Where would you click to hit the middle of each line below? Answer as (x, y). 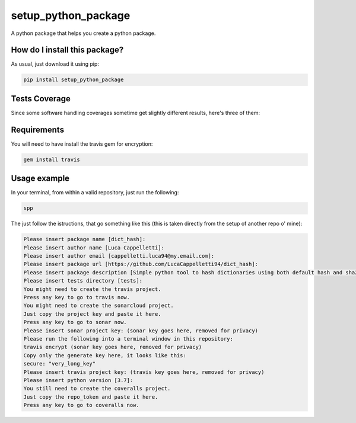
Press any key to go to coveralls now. (81, 405)
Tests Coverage (41, 99)
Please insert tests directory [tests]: (83, 281)
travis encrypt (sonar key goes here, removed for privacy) (113, 347)
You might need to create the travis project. (92, 289)
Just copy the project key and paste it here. (92, 314)
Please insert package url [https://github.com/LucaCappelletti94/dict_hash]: (141, 264)
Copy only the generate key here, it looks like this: (105, 355)
